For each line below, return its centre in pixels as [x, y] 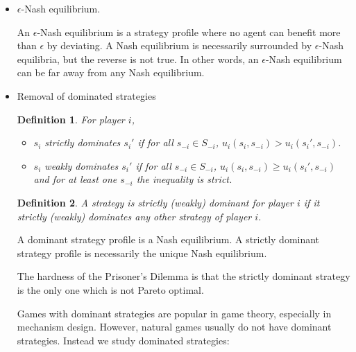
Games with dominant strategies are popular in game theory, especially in [174, 313]
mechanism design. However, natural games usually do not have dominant [174, 327]
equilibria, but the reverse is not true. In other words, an [138, 59]
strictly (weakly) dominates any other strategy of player [134, 216]
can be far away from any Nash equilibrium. [111, 72]
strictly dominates [83, 142]
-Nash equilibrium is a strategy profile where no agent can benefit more [189, 32]
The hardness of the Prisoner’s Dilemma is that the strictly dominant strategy [184, 276]
